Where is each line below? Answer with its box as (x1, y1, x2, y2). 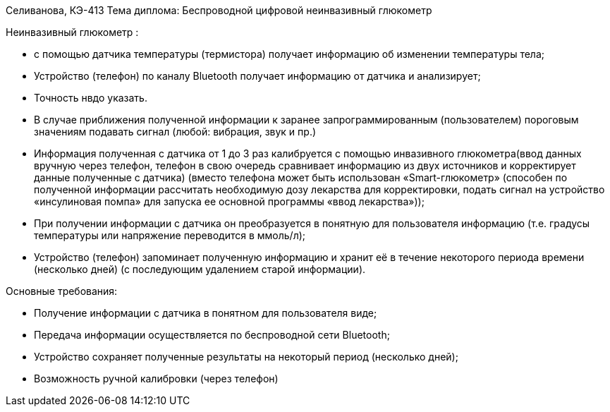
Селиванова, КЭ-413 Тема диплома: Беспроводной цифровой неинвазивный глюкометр (6, 4, 432, 16)
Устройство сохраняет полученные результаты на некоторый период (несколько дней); (34, 351, 458, 363)
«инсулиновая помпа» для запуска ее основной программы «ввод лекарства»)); (34, 195, 425, 207)
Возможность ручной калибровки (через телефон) (34, 372, 279, 384)
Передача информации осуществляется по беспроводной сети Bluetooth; (34, 329, 390, 341)
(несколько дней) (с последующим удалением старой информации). (34, 263, 366, 275)
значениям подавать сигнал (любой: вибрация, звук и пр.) (34, 126, 317, 138)
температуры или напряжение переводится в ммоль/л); (34, 229, 306, 241)
